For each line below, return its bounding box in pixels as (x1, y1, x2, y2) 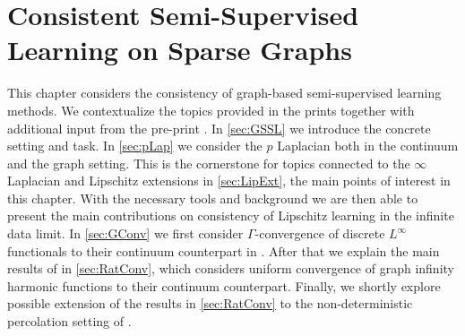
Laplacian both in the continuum (277, 136, 459, 155)
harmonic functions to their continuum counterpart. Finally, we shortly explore (7, 276, 441, 295)
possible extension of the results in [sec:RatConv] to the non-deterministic (7, 294, 413, 313)
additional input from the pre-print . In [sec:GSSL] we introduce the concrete (7, 118, 431, 137)
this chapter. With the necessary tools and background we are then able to (7, 188, 418, 207)
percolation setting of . (7, 312, 132, 331)
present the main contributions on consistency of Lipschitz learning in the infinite (7, 206, 454, 225)
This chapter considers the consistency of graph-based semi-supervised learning (7, 83, 442, 102)
